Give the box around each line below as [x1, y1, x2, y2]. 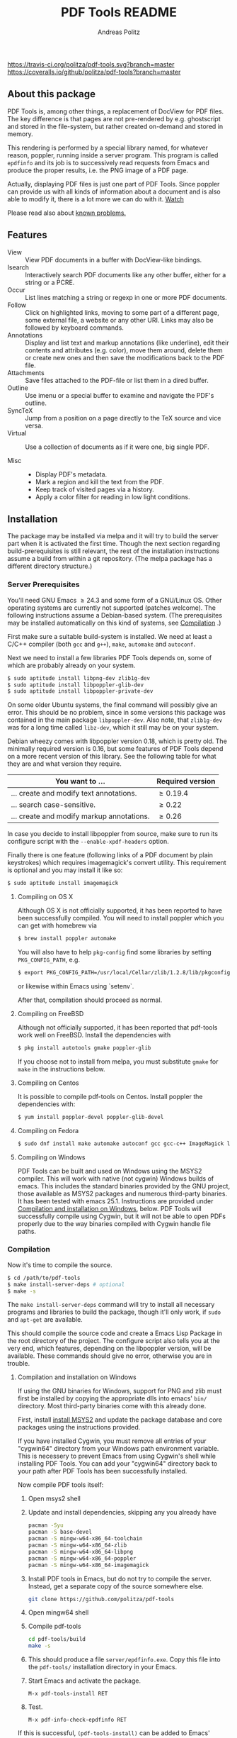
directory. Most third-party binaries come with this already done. [17, 1402, 207, 1410]
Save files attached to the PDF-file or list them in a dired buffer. [25, 376, 209, 384]
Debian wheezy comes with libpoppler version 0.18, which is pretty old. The [7, 737, 228, 745]
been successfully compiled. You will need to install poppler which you [17, 914, 224, 923]
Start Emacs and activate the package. [28, 1676, 141, 1685]
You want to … [55, 776, 106, 786]
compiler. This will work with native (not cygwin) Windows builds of [17, 1174, 214, 1183]
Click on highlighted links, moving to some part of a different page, [25, 308, 219, 316]
